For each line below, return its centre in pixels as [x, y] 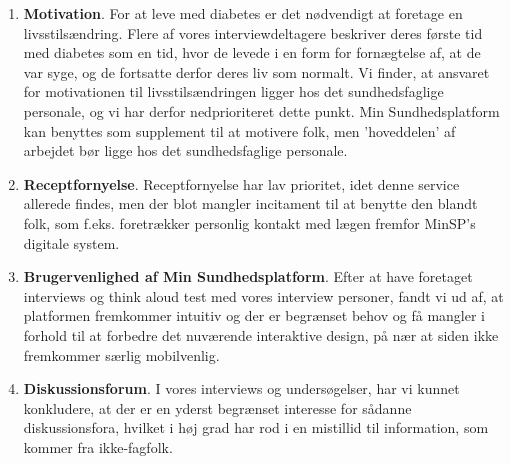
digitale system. [71, 242]
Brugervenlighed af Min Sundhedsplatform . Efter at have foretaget [248, 276]
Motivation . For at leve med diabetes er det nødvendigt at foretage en [243, 13]
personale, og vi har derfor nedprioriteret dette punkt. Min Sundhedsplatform [261, 110]
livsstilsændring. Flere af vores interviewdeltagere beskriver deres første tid [253, 32]
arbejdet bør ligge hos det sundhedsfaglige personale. [185, 150]
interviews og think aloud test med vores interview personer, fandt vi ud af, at [263, 295]
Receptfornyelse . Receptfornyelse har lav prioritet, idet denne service [241, 183]
